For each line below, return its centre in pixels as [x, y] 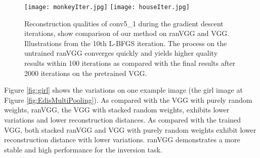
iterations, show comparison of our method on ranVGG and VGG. [127, 33]
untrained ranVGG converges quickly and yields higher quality [121, 53]
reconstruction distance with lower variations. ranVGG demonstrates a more [122, 140]
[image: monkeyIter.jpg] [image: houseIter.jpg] [107, 7]
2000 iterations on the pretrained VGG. [86, 73]
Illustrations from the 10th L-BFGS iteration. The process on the [126, 43]
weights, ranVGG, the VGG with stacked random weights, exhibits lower [117, 110]
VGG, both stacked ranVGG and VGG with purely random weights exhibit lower [130, 129]
